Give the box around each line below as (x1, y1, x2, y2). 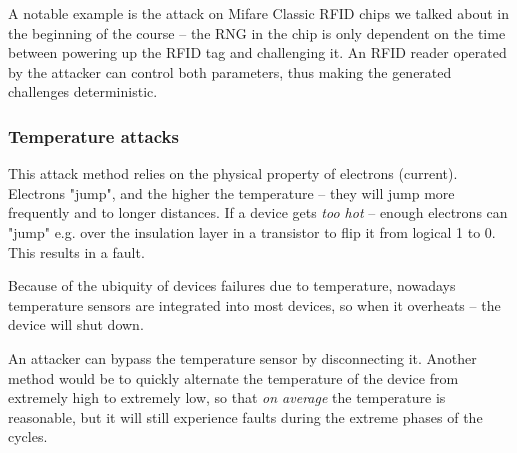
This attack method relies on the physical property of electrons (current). (8, 163, 458, 184)
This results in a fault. (8, 241, 145, 262)
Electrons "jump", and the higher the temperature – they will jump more (8, 182, 455, 203)
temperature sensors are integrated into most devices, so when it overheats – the (8, 294, 501, 315)
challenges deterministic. (8, 81, 158, 102)
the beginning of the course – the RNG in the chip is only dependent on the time (8, 22, 506, 43)
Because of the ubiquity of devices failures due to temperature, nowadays (8, 275, 456, 296)
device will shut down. (8, 314, 144, 335)
